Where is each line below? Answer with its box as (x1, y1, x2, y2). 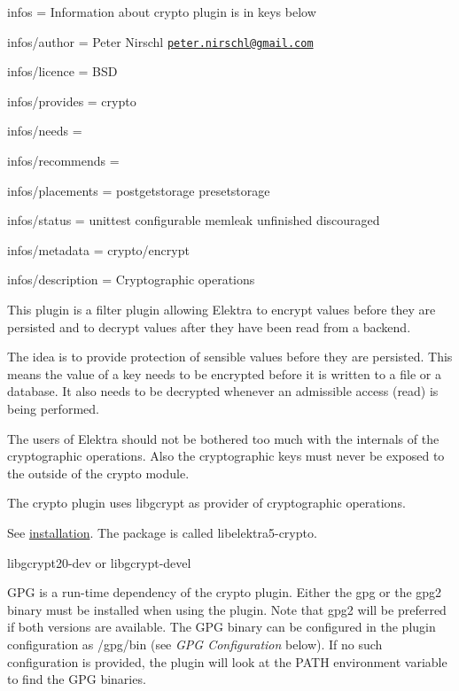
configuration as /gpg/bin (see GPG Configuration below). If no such (7, 634, 383, 653)
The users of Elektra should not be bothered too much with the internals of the (7, 429, 440, 447)
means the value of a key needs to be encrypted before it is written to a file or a (7, 364, 441, 383)
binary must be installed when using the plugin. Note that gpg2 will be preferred (7, 600, 447, 618)
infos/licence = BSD (7, 62, 118, 81)
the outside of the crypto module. (7, 463, 190, 482)
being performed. (7, 399, 99, 417)
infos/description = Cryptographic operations (7, 270, 255, 289)
